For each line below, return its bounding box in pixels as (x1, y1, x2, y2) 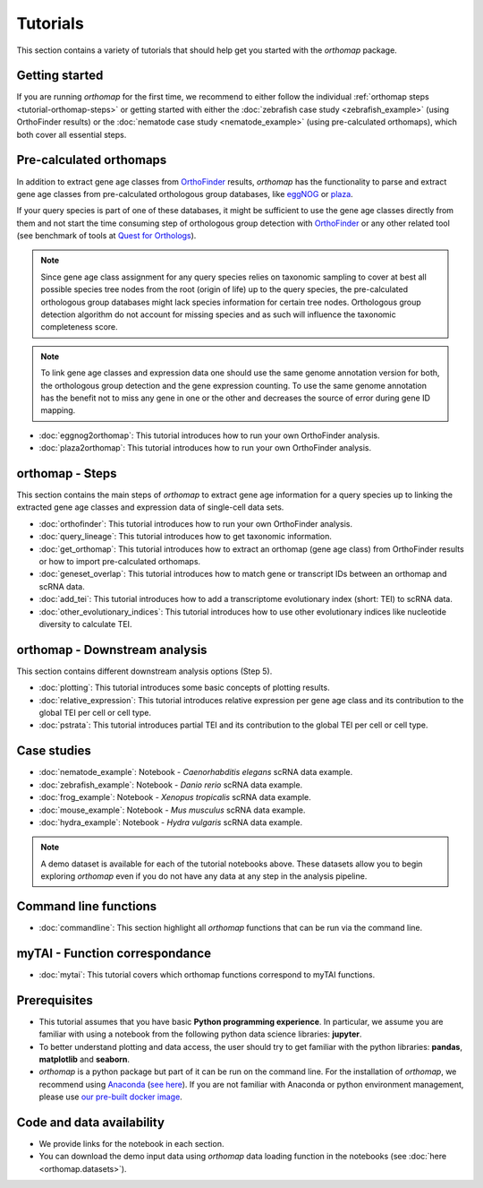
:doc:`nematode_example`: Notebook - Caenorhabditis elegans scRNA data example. (38, 767, 353, 778)
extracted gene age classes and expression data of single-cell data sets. (16, 502, 284, 512)
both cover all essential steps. (16, 129, 127, 140)
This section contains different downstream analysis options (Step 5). (16, 666, 273, 676)
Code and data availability (16, 1115, 165, 1130)
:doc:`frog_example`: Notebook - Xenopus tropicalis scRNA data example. (38, 792, 312, 803)
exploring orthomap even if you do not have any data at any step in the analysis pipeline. (40, 871, 368, 882)
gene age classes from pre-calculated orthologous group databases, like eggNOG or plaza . (16, 188, 353, 199)
